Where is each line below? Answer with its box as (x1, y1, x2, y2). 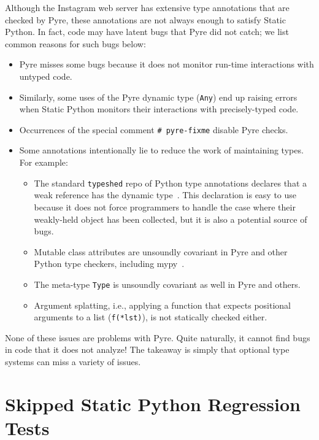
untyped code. (19, 69, 72, 82)
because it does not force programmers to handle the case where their (34, 200, 296, 213)
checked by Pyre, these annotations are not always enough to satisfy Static (5, 13, 286, 26)
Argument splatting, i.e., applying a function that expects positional (34, 298, 291, 311)
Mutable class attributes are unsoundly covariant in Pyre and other (34, 245, 288, 258)
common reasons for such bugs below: (5, 37, 146, 50)
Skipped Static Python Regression (5, 391, 301, 416)
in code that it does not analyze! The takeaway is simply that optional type (5, 343, 290, 356)
